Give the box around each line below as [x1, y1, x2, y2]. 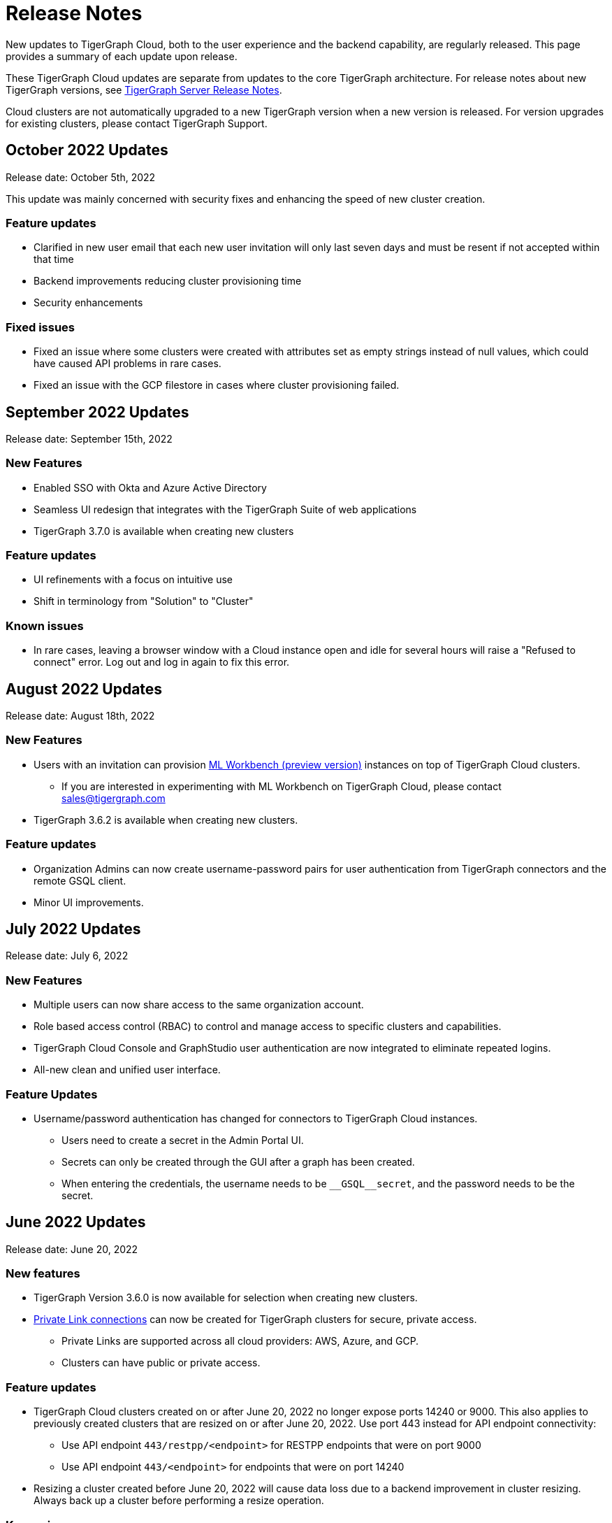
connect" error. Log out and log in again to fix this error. [34, 656, 290, 668]
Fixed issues [6, 320, 75, 334]
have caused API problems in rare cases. [34, 357, 221, 370]
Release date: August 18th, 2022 [6, 710, 155, 722]
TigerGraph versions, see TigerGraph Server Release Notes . [6, 83, 282, 96]
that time [34, 253, 74, 266]
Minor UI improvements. [34, 896, 144, 908]
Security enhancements [34, 296, 143, 309]
